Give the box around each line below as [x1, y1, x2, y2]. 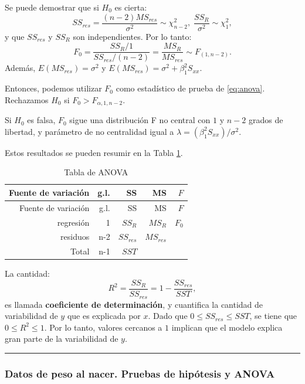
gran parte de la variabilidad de [5, 332, 118, 345]
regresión [57, 216, 90, 228]
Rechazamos [5, 93, 49, 106]
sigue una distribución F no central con [69, 114, 211, 126]
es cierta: [114, 1, 147, 13]
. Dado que [148, 310, 188, 322]
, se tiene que [249, 310, 297, 322]
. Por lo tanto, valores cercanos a [44, 321, 162, 333]
